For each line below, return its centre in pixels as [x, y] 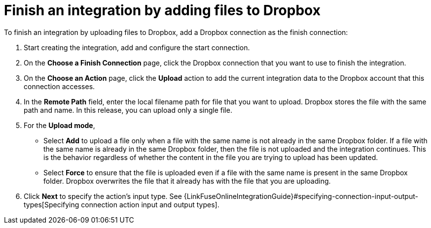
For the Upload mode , [59, 125]
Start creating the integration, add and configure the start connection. [137, 47]
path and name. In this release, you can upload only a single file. [128, 110]
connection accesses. [59, 86]
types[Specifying [52, 204]
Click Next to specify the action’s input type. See [103, 196]
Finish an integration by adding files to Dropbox [162, 10]
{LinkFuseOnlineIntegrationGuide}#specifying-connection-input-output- [301, 196]
